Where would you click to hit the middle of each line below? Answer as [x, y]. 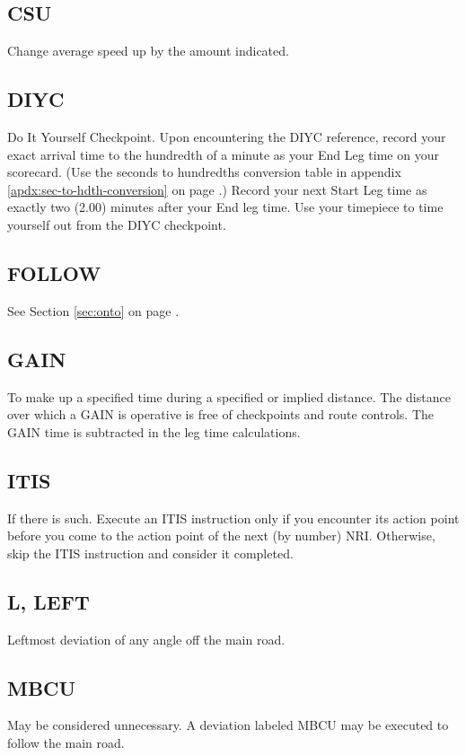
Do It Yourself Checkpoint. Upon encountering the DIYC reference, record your [227, 136]
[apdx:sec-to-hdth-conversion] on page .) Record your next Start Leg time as [217, 189]
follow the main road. [66, 742]
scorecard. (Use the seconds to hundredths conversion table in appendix [204, 172]
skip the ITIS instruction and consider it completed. [150, 553]
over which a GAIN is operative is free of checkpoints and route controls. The [221, 414]
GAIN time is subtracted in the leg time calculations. [154, 431]
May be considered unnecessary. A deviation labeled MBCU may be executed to [228, 725]
